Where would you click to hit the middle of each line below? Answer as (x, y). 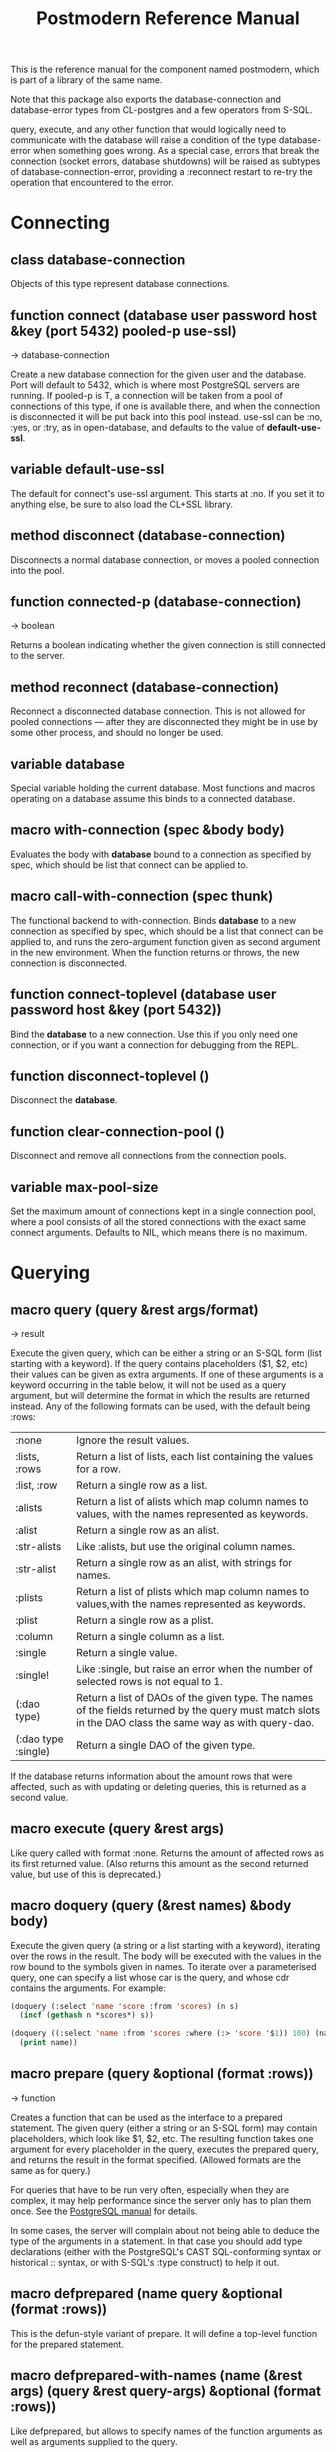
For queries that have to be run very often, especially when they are (150, 2189)
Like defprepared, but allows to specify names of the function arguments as (166, 2431)
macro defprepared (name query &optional (146, 2293)
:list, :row (36, 1485)
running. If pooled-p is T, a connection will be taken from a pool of (146, 395)
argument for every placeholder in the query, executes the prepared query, (164, 2149)
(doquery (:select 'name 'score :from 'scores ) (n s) (125, 2006)
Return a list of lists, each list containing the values (195, 1456)
